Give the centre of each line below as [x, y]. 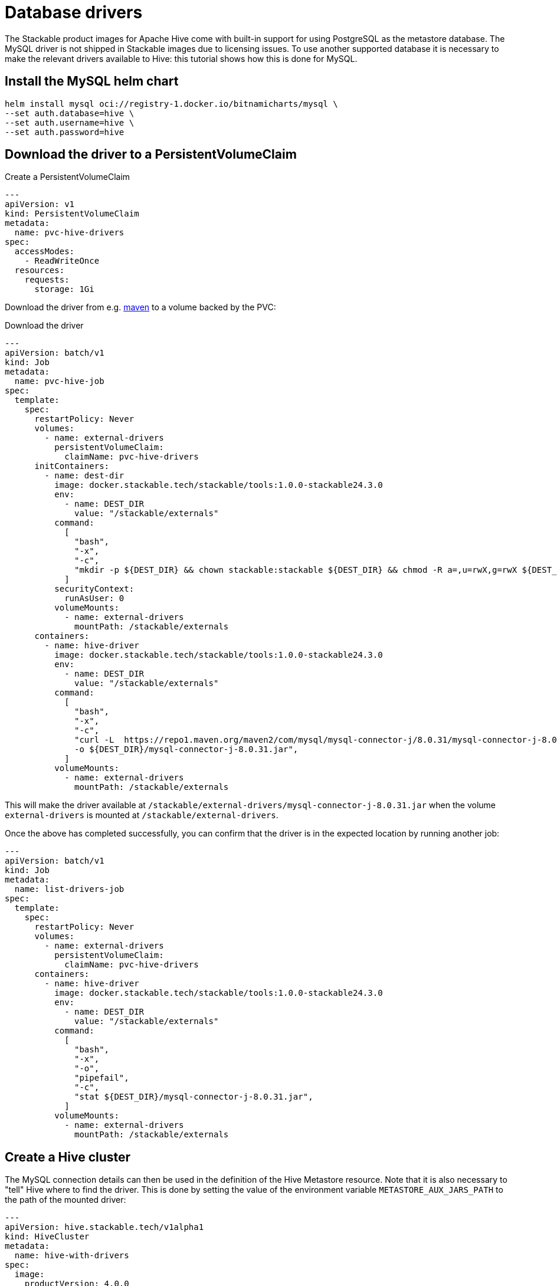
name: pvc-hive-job [59, 381]
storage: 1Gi [64, 289]
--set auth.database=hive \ [70, 113]
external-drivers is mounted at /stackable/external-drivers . [142, 815]
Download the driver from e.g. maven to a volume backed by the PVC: [140, 307]
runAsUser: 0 [94, 598]
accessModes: [45, 252]
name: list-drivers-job [69, 889]
